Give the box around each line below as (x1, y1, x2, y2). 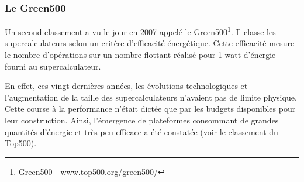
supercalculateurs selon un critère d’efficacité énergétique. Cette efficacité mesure (5, 37, 295, 49)
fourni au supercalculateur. (5, 60, 101, 72)
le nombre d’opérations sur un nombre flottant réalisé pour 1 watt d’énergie (5, 49, 276, 61)
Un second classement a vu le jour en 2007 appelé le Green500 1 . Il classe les (5, 24, 276, 37)
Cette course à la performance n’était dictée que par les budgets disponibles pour (5, 102, 296, 115)
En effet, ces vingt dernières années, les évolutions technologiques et (5, 80, 248, 92)
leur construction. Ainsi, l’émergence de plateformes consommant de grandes (5, 114, 279, 126)
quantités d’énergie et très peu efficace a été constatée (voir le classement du (5, 125, 278, 138)
